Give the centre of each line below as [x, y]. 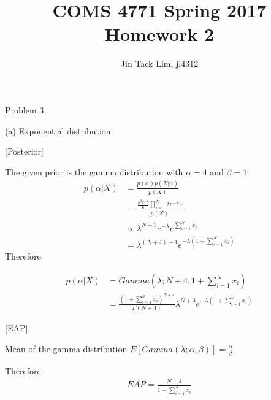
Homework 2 [159, 34]
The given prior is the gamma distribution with [94, 171]
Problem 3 [25, 110]
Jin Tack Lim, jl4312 [159, 63]
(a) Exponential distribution [58, 130]
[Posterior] [24, 151]
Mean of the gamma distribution [66, 348]
